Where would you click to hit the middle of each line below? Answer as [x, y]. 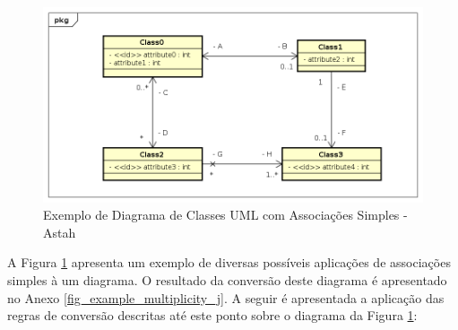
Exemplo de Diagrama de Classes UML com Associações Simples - [225, 215]
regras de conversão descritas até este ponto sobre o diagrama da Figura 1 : [212, 315]
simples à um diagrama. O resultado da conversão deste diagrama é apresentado [227, 280]
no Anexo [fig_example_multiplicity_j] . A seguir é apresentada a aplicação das [226, 297]
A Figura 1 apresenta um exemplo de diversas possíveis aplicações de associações [229, 262]
